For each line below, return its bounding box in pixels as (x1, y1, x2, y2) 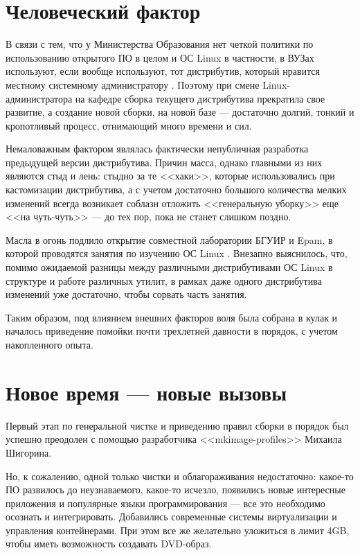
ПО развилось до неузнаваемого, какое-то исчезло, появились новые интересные (6, 482, 345, 497)
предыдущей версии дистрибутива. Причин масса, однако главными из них (6, 155, 323, 169)
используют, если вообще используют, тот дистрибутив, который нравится (6, 64, 321, 78)
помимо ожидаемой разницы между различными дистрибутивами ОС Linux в (6, 260, 333, 274)
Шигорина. (6, 445, 52, 459)
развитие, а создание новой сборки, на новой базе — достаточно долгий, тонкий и (6, 105, 354, 119)
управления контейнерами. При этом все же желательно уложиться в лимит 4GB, (6, 522, 350, 537)
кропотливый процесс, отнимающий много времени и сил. (6, 118, 252, 132)
